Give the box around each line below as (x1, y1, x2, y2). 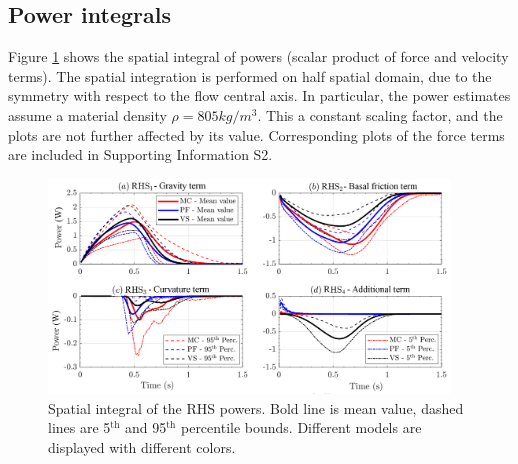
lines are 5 (48, 417, 111, 438)
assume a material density (8, 104, 167, 125)
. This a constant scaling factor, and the (257, 104, 503, 125)
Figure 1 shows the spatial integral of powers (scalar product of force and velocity (8, 46, 509, 67)
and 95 (125, 417, 167, 438)
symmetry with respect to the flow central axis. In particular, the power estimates (8, 85, 511, 106)
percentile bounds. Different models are (180, 417, 422, 438)
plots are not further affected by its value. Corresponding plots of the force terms (8, 124, 505, 145)
